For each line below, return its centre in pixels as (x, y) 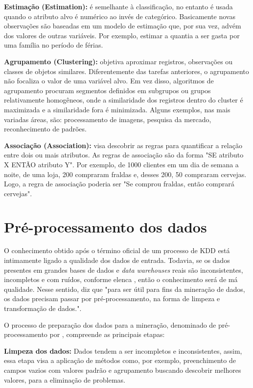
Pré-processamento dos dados (105, 227)
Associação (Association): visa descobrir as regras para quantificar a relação (123, 145)
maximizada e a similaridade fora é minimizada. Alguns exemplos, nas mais (117, 109)
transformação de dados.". (43, 308)
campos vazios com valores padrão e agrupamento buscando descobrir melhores (123, 370)
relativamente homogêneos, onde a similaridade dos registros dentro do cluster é (124, 100)
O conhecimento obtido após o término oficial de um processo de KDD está (117, 250)
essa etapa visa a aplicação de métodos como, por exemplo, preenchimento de (120, 360)
